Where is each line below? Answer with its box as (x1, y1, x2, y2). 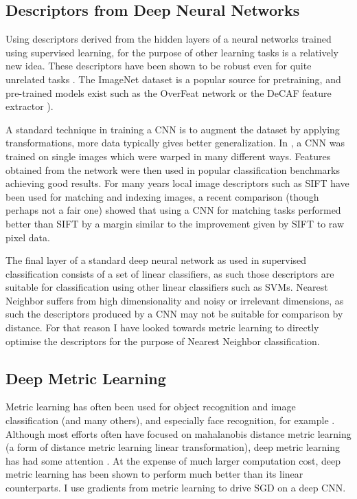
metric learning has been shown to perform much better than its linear (5, 467, 303, 481)
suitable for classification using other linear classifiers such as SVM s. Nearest (5, 280, 328, 294)
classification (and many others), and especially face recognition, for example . (5, 413, 335, 428)
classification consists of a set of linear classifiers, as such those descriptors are (5, 266, 334, 280)
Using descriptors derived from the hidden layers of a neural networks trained (5, 32, 332, 46)
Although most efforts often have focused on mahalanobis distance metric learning (5, 426, 352, 441)
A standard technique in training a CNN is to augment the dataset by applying (5, 122, 340, 136)
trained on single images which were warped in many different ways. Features (5, 148, 331, 163)
